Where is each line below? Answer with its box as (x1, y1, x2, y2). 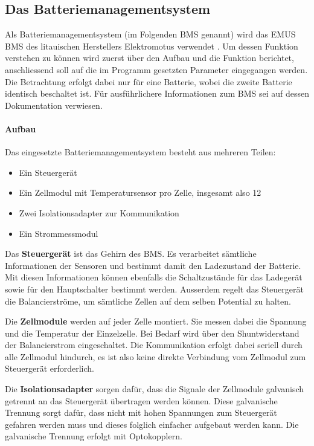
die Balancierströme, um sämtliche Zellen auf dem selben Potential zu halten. (5, 294, 291, 307)
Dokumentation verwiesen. (5, 99, 103, 111)
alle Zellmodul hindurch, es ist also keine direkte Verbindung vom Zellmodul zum (5, 350, 306, 363)
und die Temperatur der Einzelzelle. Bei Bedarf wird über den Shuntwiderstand (5, 326, 300, 339)
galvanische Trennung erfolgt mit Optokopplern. (5, 430, 182, 442)
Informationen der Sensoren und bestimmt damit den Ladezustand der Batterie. (5, 259, 301, 271)
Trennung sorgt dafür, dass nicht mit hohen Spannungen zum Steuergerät (5, 406, 277, 419)
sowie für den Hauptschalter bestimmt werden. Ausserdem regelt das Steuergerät (5, 282, 304, 295)
